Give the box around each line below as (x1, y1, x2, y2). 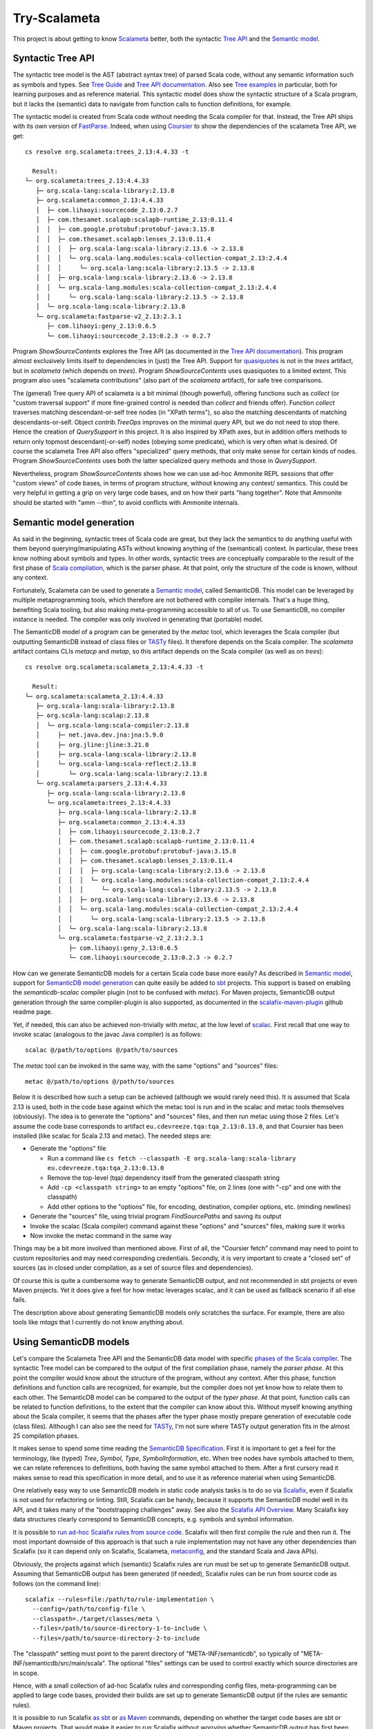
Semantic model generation (12, 516, 135, 528)
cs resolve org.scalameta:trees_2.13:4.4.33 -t (25, 148, 189, 156)
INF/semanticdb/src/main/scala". (12, 1659, 107, 1667)
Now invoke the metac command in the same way (30, 1231, 172, 1239)
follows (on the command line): (12, 1579, 102, 1587)
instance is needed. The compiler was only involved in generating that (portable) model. (12, 615, 263, 623)
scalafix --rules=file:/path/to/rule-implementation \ (25, 1595, 215, 1603)
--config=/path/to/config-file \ (32, 1605, 146, 1613)
